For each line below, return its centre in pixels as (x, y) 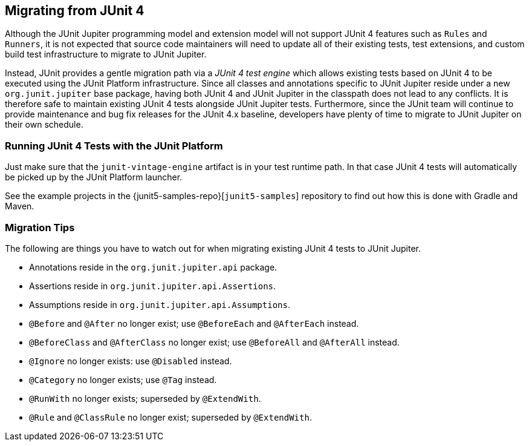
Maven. (20, 206)
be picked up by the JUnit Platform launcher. (94, 177)
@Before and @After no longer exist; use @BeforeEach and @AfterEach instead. (194, 323)
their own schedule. (44, 125)
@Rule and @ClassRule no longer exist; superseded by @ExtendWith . (170, 417)
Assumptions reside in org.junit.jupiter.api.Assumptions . (160, 304)
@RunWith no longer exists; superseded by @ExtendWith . (145, 398)
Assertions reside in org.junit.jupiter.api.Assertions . (153, 286)
